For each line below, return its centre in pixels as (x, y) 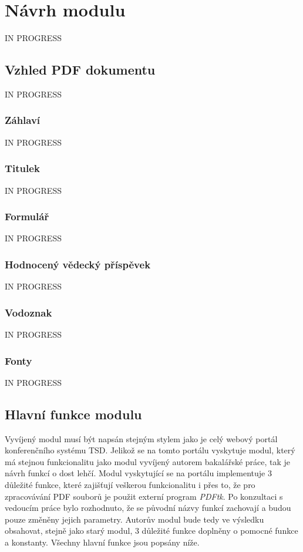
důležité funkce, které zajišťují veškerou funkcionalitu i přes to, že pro (130, 484)
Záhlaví (23, 120)
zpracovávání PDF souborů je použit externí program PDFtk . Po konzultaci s (144, 496)
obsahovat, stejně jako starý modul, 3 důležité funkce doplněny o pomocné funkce (151, 531)
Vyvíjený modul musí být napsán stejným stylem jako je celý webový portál (141, 438)
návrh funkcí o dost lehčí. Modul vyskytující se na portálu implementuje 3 (138, 473)
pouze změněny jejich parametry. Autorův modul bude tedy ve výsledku (134, 519)
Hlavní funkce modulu (73, 414)
